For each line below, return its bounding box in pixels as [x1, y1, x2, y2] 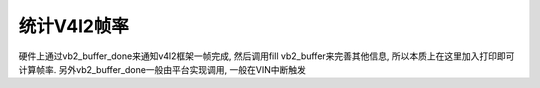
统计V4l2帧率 [18, 15, 130, 37]
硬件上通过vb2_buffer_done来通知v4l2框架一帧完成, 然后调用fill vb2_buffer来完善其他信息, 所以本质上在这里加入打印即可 [18, 50, 515, 62]
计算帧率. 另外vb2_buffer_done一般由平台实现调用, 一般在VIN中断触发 [18, 63, 307, 75]
